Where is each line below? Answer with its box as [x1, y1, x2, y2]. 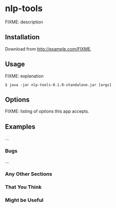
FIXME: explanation [5, 73, 44, 79]
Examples [5, 122, 35, 131]
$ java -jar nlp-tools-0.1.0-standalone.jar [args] [5, 82, 112, 87]
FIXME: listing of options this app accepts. [5, 108, 89, 114]
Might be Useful [5, 197, 44, 204]
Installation [5, 33, 40, 41]
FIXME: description [5, 19, 43, 25]
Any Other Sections [5, 171, 52, 177]
